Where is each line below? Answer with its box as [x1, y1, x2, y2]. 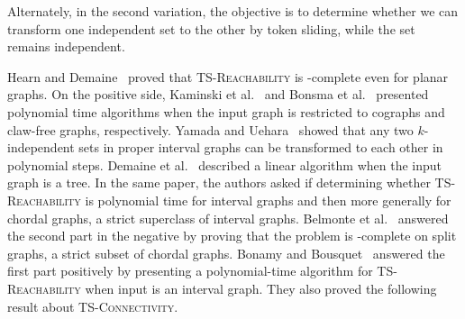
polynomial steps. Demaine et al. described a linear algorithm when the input [7, 155, 442, 174]
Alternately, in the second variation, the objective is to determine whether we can [7, 2, 459, 20]
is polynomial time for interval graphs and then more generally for [85, 190, 451, 209]
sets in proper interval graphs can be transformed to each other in [78, 138, 443, 157]
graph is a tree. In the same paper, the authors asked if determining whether [7, 173, 431, 192]
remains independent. [7, 37, 125, 56]
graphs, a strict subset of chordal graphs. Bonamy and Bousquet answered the [7, 243, 445, 262]
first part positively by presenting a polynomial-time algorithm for [7, 261, 373, 280]
